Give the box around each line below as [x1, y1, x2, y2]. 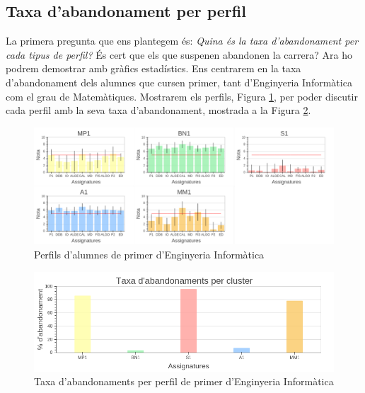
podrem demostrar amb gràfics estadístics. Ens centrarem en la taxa [6, 61, 301, 76]
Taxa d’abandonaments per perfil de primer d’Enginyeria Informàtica [34, 374, 334, 389]
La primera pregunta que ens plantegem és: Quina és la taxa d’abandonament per [6, 33, 359, 48]
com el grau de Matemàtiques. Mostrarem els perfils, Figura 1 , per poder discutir [6, 89, 358, 103]
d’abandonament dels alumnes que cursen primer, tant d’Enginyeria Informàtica [6, 74, 352, 89]
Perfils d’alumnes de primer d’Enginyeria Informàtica [34, 246, 265, 261]
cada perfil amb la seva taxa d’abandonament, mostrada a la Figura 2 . [6, 103, 311, 118]
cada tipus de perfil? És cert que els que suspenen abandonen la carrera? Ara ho [6, 47, 352, 62]
